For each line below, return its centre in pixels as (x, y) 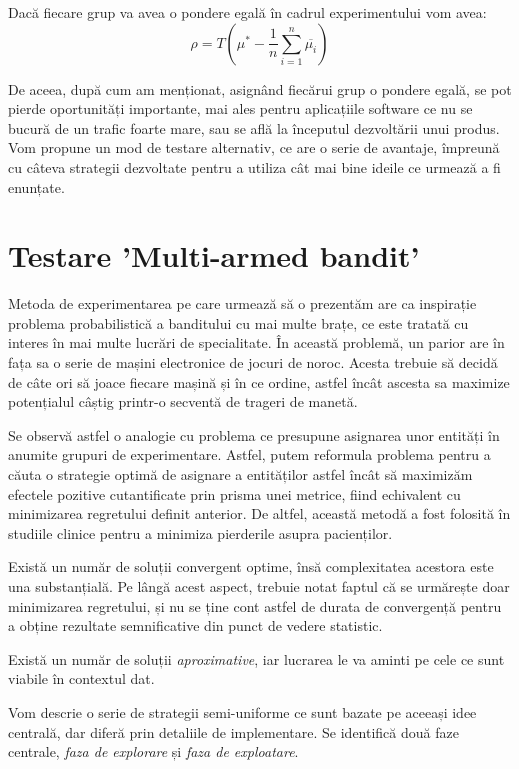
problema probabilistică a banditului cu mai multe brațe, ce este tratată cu (238, 322)
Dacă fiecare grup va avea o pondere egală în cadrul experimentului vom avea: (247, 12)
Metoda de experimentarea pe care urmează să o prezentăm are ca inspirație (242, 303)
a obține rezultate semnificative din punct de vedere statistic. (195, 625)
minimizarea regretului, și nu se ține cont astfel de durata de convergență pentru (255, 605)
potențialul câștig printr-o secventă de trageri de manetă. (183, 401)
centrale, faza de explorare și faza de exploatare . (153, 751)
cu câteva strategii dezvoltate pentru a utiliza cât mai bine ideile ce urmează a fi (254, 166)
